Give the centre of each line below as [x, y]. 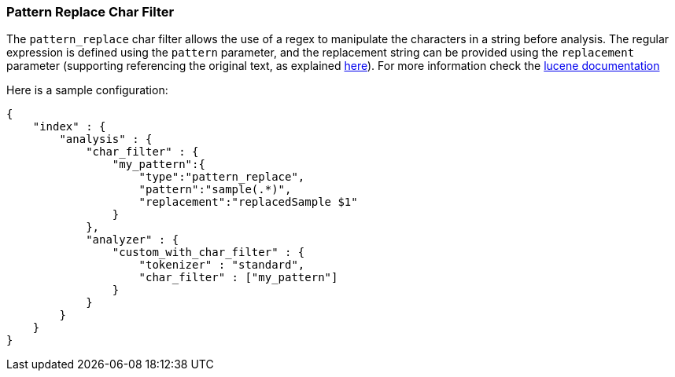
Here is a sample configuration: [87, 90]
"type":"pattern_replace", [222, 177]
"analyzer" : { [133, 240]
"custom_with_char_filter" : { [208, 253]
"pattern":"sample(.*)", [215, 190]
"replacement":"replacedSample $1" [248, 202]
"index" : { [69, 127]
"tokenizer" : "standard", [222, 265]
